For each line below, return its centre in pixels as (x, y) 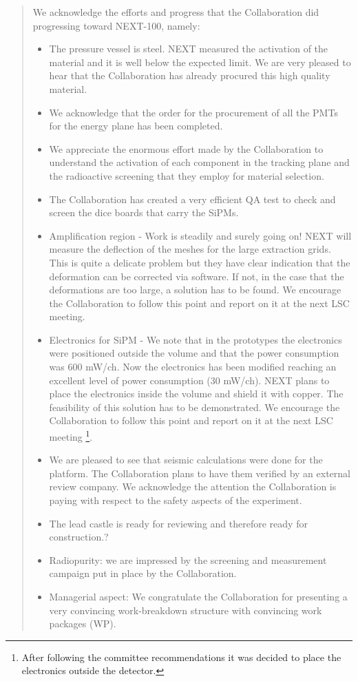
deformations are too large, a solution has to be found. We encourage (195, 290)
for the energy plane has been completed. (136, 126)
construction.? (79, 537)
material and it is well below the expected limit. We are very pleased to (200, 62)
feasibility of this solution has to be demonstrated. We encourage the (194, 407)
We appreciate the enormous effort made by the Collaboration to (186, 148)
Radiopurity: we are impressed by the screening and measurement (188, 559)
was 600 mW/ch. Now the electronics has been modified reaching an (193, 367)
